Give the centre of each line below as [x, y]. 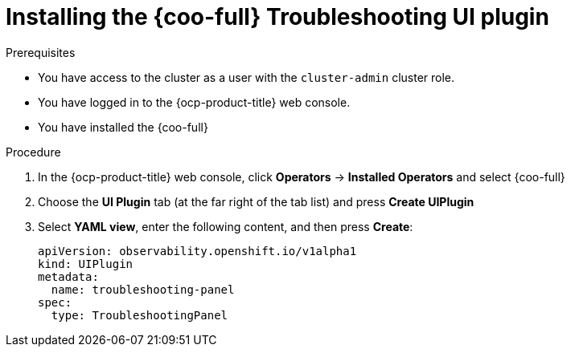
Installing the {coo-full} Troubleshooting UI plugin [277, 17]
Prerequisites [41, 52]
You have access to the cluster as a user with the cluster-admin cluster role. [246, 77]
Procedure [33, 152]
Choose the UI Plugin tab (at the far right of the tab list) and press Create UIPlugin [256, 201]
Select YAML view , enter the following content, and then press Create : [226, 226]
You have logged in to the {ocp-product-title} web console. [194, 102]
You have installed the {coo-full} [123, 127]
